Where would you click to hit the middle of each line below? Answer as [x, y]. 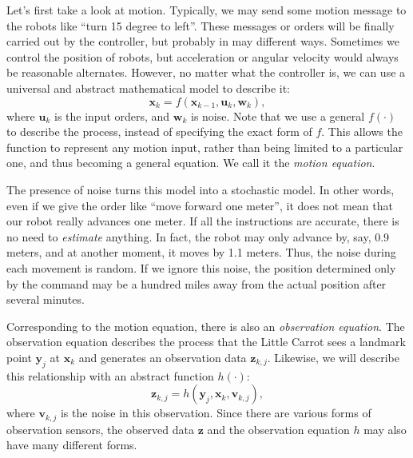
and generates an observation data [163, 357]
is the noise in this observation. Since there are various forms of [216, 413]
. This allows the [362, 131]
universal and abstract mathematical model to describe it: [149, 88]
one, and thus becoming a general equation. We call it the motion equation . [191, 163]
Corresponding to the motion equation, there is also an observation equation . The [206, 326]
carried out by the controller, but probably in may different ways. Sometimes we [203, 41]
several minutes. [46, 299]
